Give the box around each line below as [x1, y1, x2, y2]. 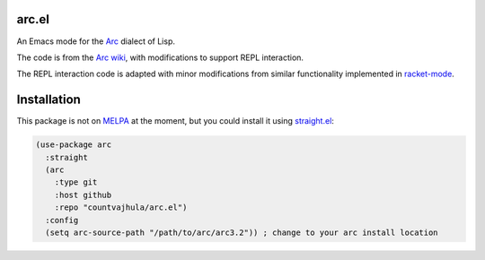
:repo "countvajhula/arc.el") [54, 203, 188, 212]
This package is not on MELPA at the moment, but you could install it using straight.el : [16, 116, 334, 126]
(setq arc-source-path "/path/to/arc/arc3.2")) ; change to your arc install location [45, 227, 439, 238]
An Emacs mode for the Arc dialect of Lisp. [16, 36, 175, 47]
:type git [54, 178, 98, 187]
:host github [54, 189, 112, 200]
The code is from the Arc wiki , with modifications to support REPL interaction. [16, 52, 304, 63]
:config [45, 215, 79, 225]
